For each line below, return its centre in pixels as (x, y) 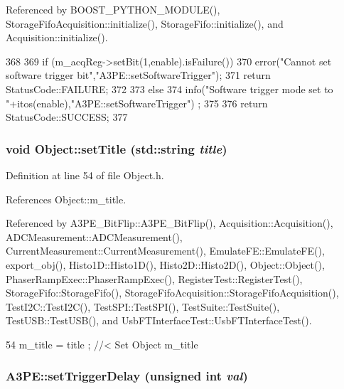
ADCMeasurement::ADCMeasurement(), (94, 236)
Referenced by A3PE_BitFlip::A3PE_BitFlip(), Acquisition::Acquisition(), (170, 223)
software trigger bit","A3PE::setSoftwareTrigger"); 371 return (138, 75)
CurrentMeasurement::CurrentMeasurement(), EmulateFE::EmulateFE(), (165, 251)
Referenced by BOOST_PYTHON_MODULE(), (113, 9)
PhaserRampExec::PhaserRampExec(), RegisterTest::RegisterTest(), (154, 278)
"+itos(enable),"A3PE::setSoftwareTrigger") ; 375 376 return (137, 103)
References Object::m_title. (66, 199)
